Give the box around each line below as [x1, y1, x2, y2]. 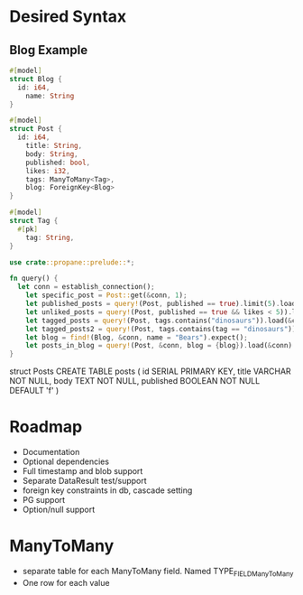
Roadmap [9, 417, 83, 437]
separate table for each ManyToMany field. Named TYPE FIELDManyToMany [22, 566, 294, 579]
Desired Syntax [9, 6, 127, 27]
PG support [22, 495, 66, 506]
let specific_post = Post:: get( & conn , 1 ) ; [25, 291, 188, 300]
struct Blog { [9, 74, 63, 83]
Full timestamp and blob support [22, 466, 143, 477]
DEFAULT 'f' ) [9, 386, 60, 396]
